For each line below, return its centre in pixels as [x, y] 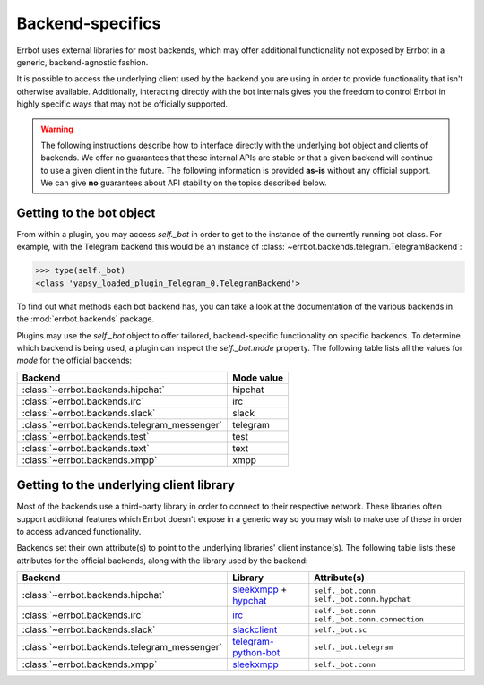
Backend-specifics [89, 23]
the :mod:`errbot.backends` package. [86, 319]
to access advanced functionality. [79, 531]
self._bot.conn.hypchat [363, 599]
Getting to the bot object [86, 213]
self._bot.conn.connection [369, 619]
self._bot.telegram [354, 647]
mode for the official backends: [74, 360]
